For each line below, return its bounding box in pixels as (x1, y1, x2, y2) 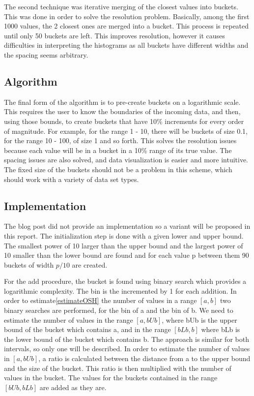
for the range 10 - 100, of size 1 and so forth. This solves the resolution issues (4, 135, 237, 146)
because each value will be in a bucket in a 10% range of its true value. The (4, 145, 232, 155)
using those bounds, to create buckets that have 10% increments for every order (4, 116, 244, 126)
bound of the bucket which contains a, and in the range (4, 324, 171, 335)
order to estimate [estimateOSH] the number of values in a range (4, 295, 197, 305)
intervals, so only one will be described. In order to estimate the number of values (4, 343, 250, 354)
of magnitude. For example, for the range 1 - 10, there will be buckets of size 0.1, (4, 125, 248, 136)
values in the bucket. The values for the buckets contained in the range (4, 372, 218, 383)
